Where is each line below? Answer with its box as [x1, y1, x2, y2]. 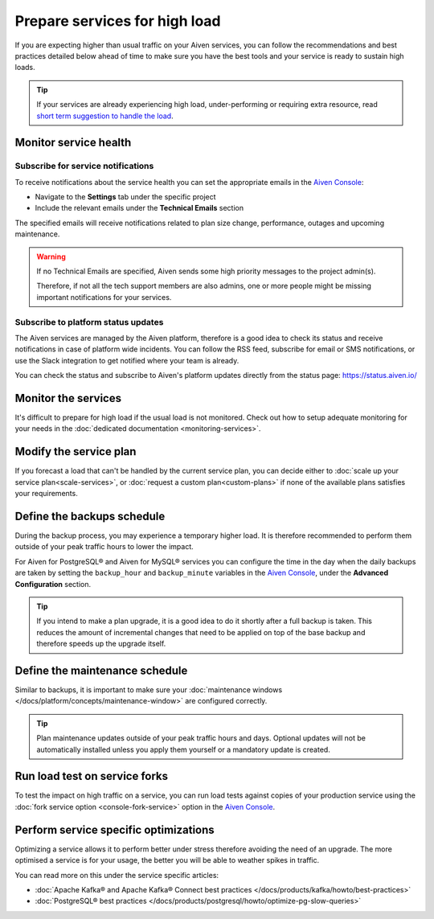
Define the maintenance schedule [14, 663, 188, 677]
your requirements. [14, 489, 78, 498]
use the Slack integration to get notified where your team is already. [14, 355, 240, 365]
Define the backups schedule [14, 509, 166, 523]
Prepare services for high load [14, 12, 221, 30]
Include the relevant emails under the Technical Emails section [35, 203, 244, 213]
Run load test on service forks [14, 769, 169, 783]
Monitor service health [14, 136, 132, 150]
